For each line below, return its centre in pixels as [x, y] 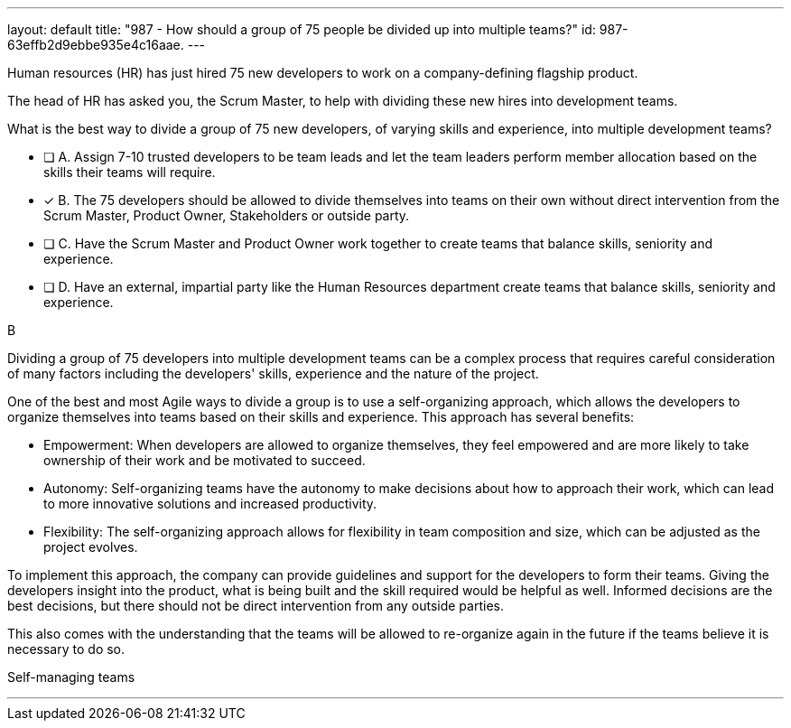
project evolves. [91, 547]
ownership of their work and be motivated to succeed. [205, 460]
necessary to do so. [66, 649]
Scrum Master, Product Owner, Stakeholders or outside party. [227, 215]
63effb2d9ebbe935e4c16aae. [96, 45]
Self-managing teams [71, 677]
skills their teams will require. [130, 172]
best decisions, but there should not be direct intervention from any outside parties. [256, 606]
